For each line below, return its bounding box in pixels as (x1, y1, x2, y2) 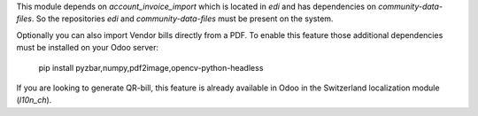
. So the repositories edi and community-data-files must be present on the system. (31, 13, 334, 24)
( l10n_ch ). (16, 95, 52, 105)
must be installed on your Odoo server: (16, 43, 159, 53)
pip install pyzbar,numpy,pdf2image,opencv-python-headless (38, 62, 264, 73)
